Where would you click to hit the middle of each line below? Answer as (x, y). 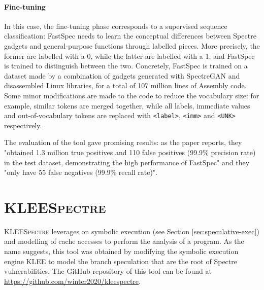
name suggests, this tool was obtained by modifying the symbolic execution (121, 251)
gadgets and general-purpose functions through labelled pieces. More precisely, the (132, 45)
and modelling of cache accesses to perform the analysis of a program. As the (124, 241)
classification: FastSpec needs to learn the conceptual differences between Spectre (130, 36)
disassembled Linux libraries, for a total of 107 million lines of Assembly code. (125, 85)
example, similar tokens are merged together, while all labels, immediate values (127, 105)
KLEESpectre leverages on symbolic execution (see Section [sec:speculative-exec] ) (132, 231)
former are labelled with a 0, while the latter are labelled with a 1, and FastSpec (129, 56)
